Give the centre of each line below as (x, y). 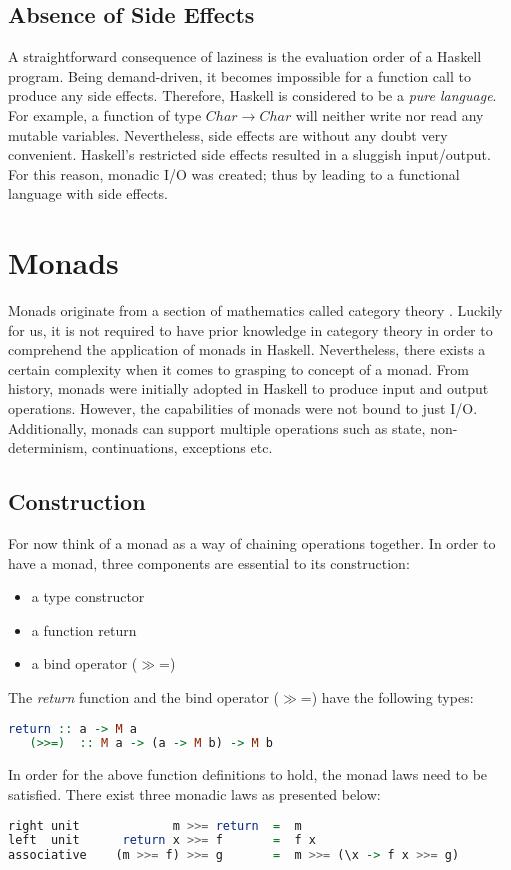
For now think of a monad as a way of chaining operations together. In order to (252, 543)
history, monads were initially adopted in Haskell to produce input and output (248, 388)
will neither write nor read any (389, 114)
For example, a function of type (105, 114)
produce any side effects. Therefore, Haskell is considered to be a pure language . (252, 95)
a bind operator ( (84, 663)
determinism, (48, 447)
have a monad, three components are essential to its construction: (209, 562)
